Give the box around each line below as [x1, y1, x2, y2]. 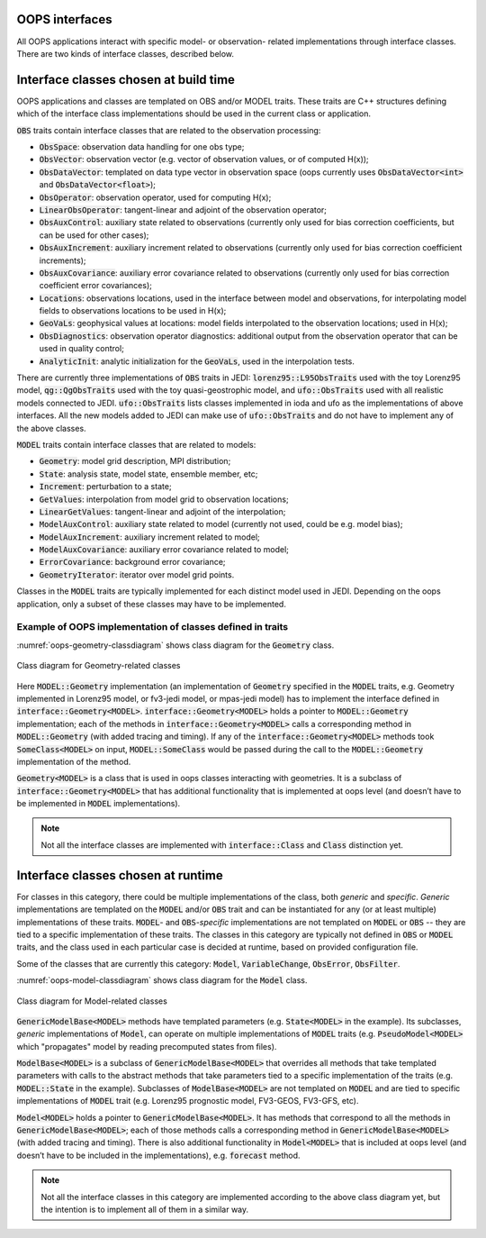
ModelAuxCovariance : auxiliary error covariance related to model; [39, 544, 290, 555]
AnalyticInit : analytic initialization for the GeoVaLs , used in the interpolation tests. [39, 356, 355, 367]
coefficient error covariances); [39, 280, 152, 291]
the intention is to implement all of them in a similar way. [40, 1204, 249, 1215]
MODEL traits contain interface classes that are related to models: [16, 439, 256, 450]
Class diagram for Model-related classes [16, 996, 168, 1006]
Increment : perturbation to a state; [39, 481, 172, 492]
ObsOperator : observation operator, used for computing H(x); [39, 192, 272, 203]
